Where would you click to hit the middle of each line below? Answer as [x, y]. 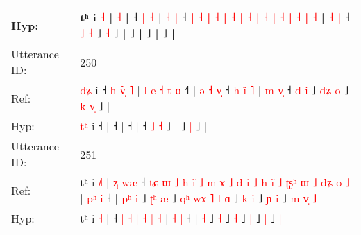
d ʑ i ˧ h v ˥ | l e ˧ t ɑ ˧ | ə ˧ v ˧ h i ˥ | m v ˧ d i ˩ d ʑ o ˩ [215, 90]
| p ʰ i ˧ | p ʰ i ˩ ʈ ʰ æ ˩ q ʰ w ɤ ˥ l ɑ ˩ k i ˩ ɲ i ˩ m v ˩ [199, 198]
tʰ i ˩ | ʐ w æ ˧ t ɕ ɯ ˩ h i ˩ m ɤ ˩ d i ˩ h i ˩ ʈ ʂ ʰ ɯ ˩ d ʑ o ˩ [215, 182]
